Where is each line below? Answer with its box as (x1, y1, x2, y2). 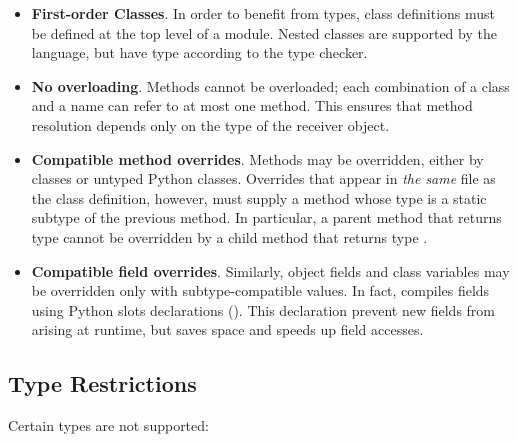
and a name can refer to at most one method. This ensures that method (31, 95, 473, 116)
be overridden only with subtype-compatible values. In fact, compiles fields (31, 280, 490, 301)
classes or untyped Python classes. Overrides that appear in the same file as (31, 168, 496, 189)
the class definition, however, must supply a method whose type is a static (31, 187, 487, 208)
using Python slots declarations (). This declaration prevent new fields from (31, 299, 496, 320)
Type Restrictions (8, 368, 197, 399)
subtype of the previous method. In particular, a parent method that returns (31, 207, 502, 228)
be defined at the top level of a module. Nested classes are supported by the (31, 22, 497, 43)
